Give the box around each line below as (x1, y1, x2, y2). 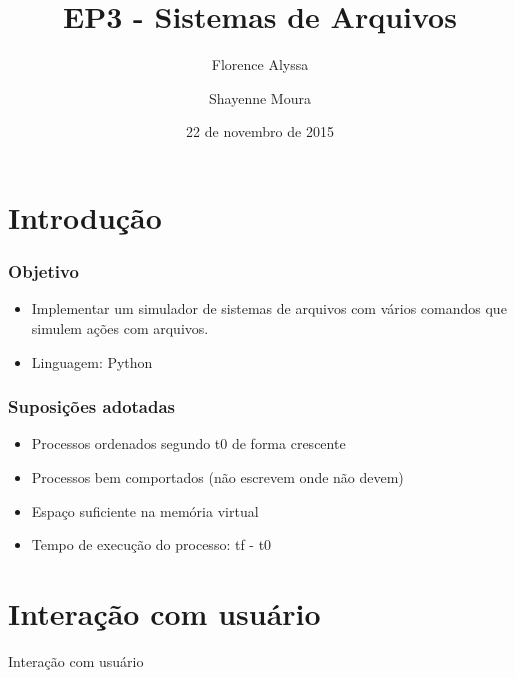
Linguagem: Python (31, 351, 153, 372)
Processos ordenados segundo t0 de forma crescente (31, 433, 346, 454)
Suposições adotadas (8, 394, 176, 419)
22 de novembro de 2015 (186, 121, 334, 142)
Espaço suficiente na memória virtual (31, 500, 259, 521)
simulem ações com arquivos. (31, 317, 209, 338)
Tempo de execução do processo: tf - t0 (31, 534, 272, 555)
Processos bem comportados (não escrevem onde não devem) (31, 466, 404, 487)
